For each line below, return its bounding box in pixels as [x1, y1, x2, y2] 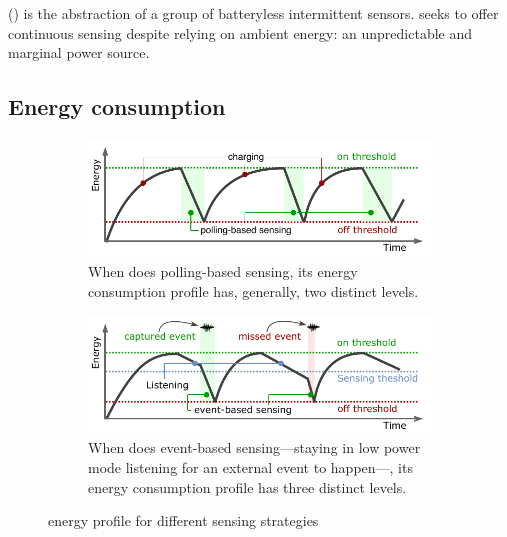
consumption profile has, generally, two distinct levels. [88, 280, 419, 301]
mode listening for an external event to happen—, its [88, 456, 413, 477]
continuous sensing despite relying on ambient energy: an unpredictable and [8, 22, 473, 43]
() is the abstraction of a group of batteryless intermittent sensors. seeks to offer [8, 3, 499, 23]
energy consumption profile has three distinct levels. [88, 476, 407, 497]
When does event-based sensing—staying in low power [88, 437, 421, 458]
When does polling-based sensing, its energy [88, 261, 358, 282]
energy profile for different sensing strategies [48, 510, 319, 531]
